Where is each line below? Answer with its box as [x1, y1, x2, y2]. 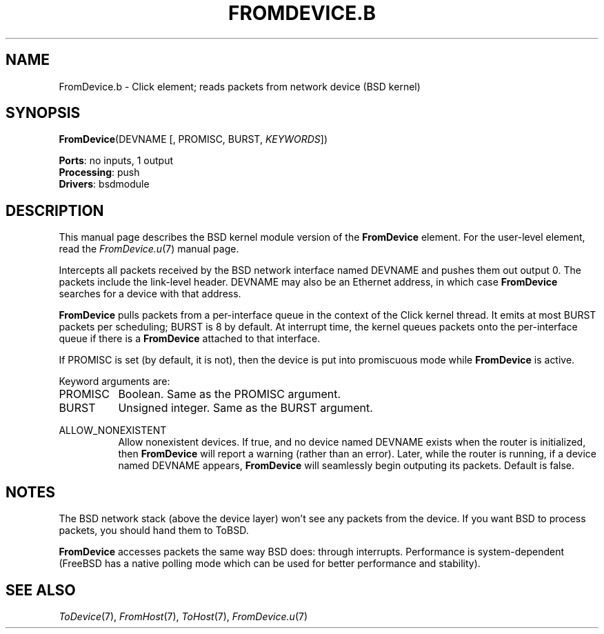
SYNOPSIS [6, 104, 81, 122]
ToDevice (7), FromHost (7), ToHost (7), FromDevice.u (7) [59, 610, 308, 622]
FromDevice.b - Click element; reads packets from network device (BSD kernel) [59, 80, 421, 92]
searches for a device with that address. [59, 288, 241, 300]
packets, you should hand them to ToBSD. [59, 524, 249, 537]
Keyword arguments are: [59, 375, 170, 388]
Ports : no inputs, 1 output [59, 155, 173, 167]
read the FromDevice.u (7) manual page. [59, 243, 239, 255]
